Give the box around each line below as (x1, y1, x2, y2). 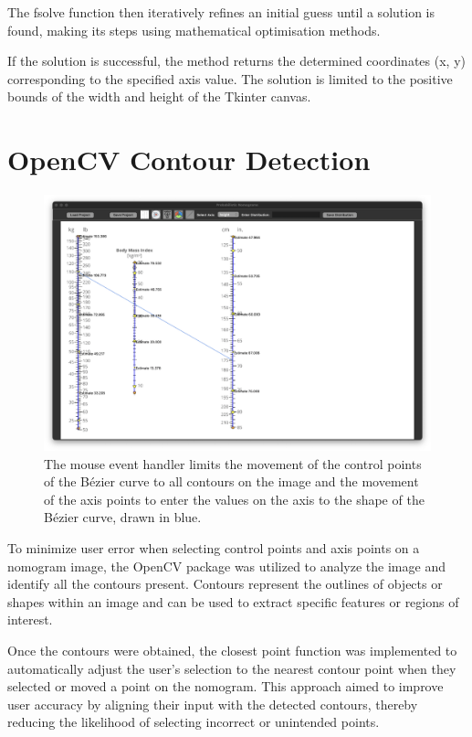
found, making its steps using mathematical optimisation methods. (7, 20, 381, 39)
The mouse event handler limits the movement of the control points (44, 454, 422, 473)
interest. (7, 610, 53, 629)
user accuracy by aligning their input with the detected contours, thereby (7, 694, 418, 713)
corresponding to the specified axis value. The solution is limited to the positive (7, 69, 453, 88)
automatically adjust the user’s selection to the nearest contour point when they (7, 658, 456, 678)
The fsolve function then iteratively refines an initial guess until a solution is (7, 3, 435, 21)
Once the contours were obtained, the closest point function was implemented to (7, 640, 457, 659)
